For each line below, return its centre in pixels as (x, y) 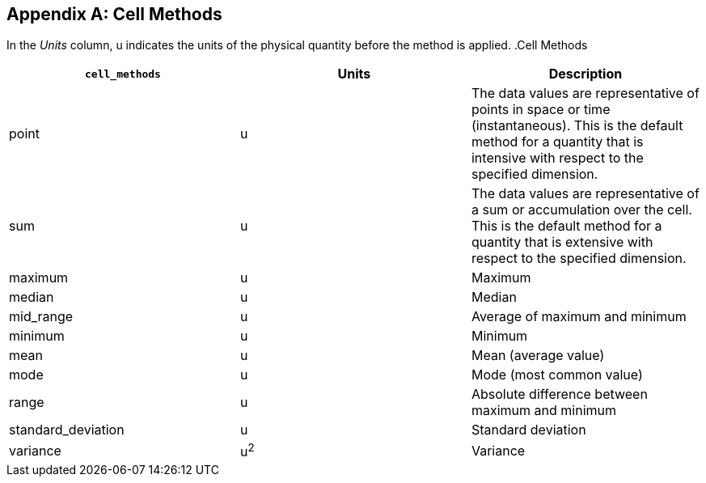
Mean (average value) (538, 356)
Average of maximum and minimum (579, 317)
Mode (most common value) (557, 375)
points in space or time (541, 110)
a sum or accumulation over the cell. (581, 210)
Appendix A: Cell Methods (114, 14)
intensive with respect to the (557, 158)
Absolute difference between (559, 394)
